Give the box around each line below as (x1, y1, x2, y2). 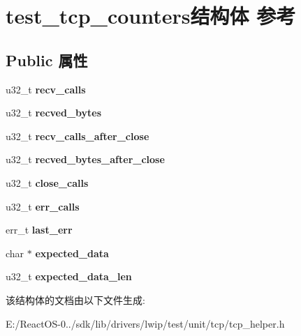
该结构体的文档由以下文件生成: (6, 292, 145, 307)
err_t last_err (6, 222, 73, 237)
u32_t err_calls (6, 199, 80, 213)
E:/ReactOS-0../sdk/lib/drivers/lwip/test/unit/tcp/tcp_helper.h (6, 316, 285, 330)
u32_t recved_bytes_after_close (6, 152, 165, 167)
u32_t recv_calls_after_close (6, 128, 149, 143)
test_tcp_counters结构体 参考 (6, 1, 296, 30)
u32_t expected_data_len (6, 269, 132, 284)
